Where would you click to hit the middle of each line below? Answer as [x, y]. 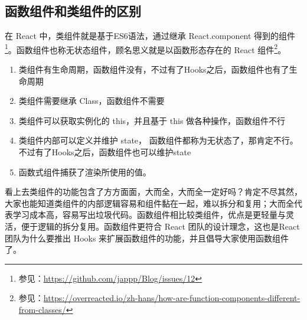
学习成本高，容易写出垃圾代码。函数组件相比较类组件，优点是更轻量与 [149, 215]
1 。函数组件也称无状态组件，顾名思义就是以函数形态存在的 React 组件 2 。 [146, 48]
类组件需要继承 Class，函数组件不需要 [92, 101]
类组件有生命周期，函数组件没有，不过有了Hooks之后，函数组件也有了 [154, 69]
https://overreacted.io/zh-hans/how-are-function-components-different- [172, 298]
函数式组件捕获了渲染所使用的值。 [85, 172]
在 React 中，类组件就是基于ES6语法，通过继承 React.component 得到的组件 [150, 36]
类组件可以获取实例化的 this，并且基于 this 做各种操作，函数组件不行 [152, 120]
